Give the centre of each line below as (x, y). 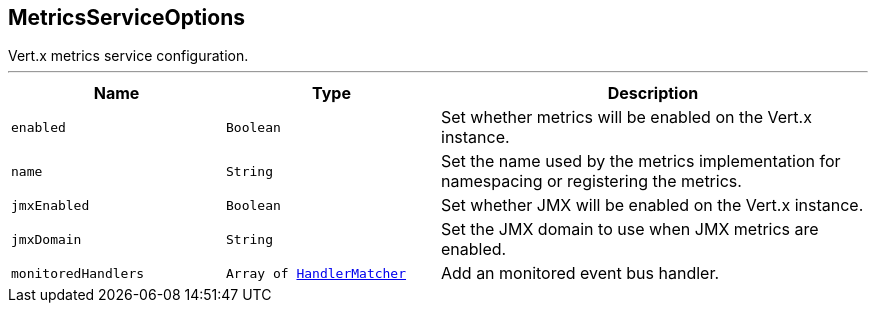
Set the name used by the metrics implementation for (641, 161)
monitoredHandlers (78, 273)
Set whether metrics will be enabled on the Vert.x (626, 117)
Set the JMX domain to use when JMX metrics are (630, 229)
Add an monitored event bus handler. (580, 273)
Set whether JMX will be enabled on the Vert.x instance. (652, 205)
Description (653, 93)
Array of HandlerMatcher (316, 273)
